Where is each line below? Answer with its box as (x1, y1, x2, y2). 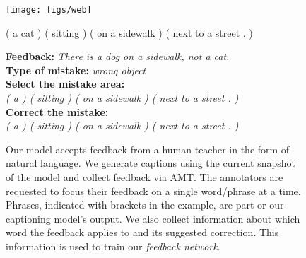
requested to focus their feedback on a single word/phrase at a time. (6, 183, 301, 198)
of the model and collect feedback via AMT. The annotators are (6, 170, 283, 184)
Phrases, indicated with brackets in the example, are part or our (6, 197, 284, 212)
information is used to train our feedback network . (6, 238, 220, 253)
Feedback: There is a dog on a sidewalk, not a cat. (6, 49, 230, 64)
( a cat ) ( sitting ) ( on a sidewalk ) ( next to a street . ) (6, 25, 253, 40)
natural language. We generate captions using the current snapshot (6, 156, 295, 170)
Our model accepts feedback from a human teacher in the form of (6, 141, 290, 156)
